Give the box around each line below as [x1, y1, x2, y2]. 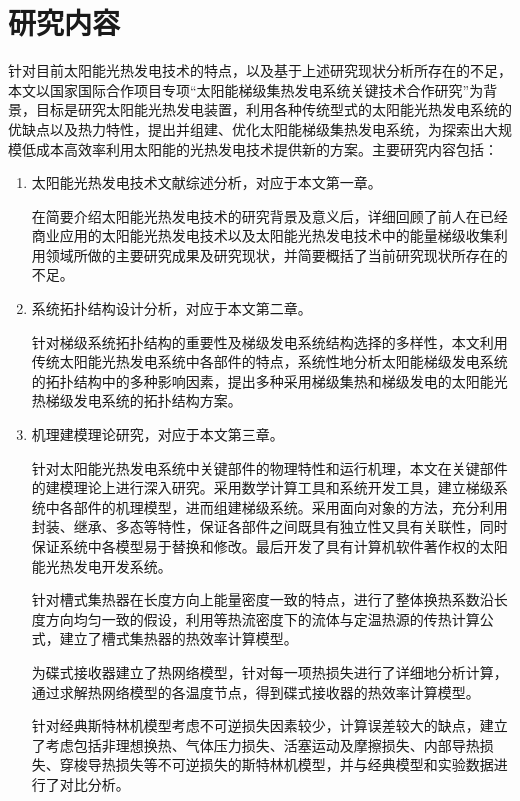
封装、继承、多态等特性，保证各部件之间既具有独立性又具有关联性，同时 [31, 516, 508, 537]
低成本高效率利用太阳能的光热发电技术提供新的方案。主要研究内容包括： [21, 138, 498, 159]
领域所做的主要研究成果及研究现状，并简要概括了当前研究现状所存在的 [45, 244, 508, 265]
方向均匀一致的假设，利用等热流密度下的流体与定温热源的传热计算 [45, 608, 480, 629]
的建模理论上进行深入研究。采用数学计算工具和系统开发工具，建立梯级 [31, 477, 494, 498]
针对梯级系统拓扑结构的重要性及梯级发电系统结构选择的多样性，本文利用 [31, 331, 508, 352]
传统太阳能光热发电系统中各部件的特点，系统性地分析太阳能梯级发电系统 [31, 351, 508, 372]
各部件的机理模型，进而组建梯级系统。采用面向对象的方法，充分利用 [59, 496, 508, 517]
